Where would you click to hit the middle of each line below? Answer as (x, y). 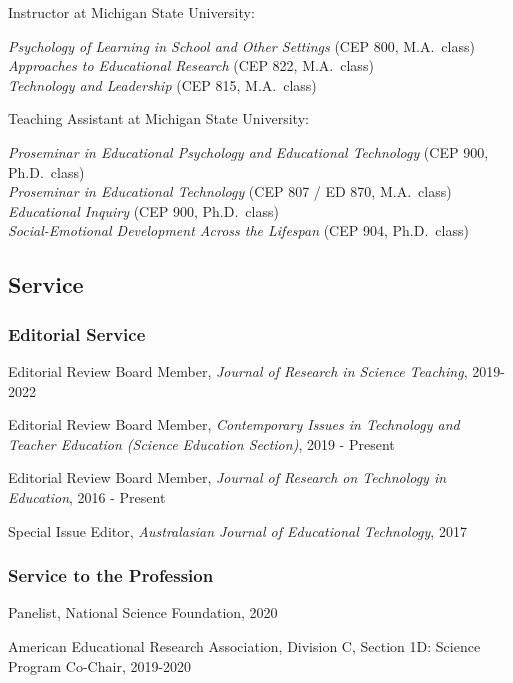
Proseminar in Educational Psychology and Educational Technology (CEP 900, (248, 151)
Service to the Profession (111, 575)
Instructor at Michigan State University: (131, 12)
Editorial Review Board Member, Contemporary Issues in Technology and (234, 424)
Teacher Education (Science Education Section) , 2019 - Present (201, 443)
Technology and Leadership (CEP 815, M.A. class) (162, 84)
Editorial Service (77, 333)
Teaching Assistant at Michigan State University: (158, 118)
